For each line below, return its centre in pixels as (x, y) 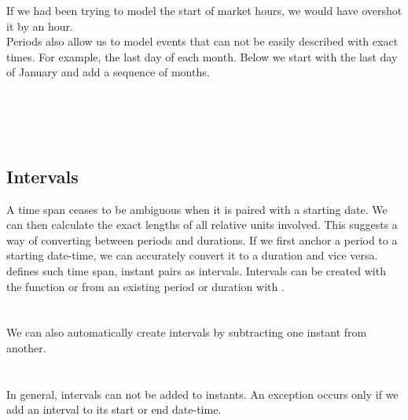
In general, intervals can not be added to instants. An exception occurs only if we (202, 394)
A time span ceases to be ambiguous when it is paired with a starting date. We (197, 209)
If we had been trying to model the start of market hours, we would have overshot (204, 10)
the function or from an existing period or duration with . (145, 286)
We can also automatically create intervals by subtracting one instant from (187, 332)
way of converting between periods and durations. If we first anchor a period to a (202, 239)
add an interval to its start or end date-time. (114, 409)
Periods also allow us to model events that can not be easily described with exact (202, 41)
